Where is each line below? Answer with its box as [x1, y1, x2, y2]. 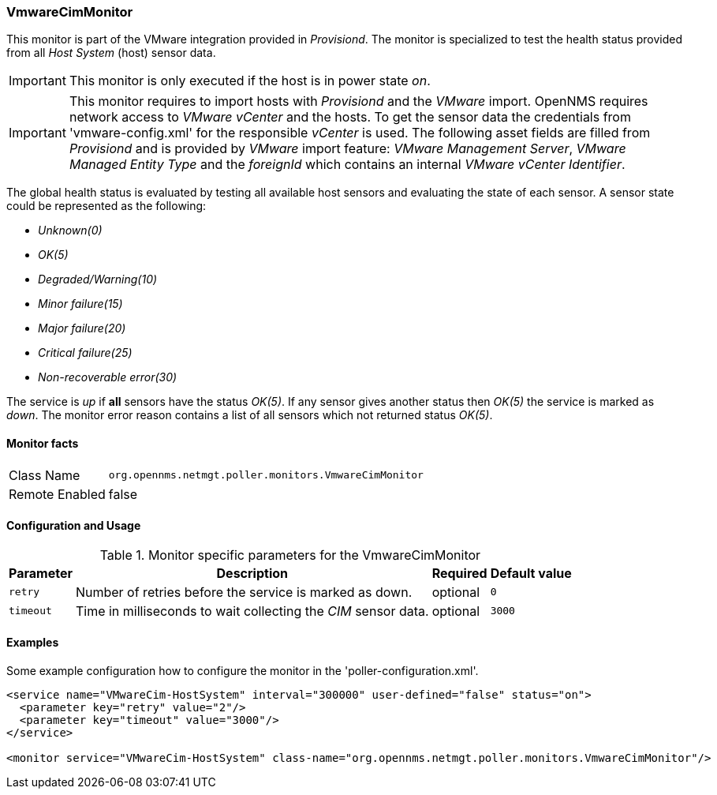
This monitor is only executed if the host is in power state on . [69, 73, 431, 89]
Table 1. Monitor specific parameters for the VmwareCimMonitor [99, 546, 481, 563]
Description [216, 564, 288, 581]
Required [431, 564, 487, 581]
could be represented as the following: [6, 199, 207, 213]
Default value [490, 564, 572, 581]
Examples [6, 636, 59, 650]
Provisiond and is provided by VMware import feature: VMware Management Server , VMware [69, 141, 626, 157]
